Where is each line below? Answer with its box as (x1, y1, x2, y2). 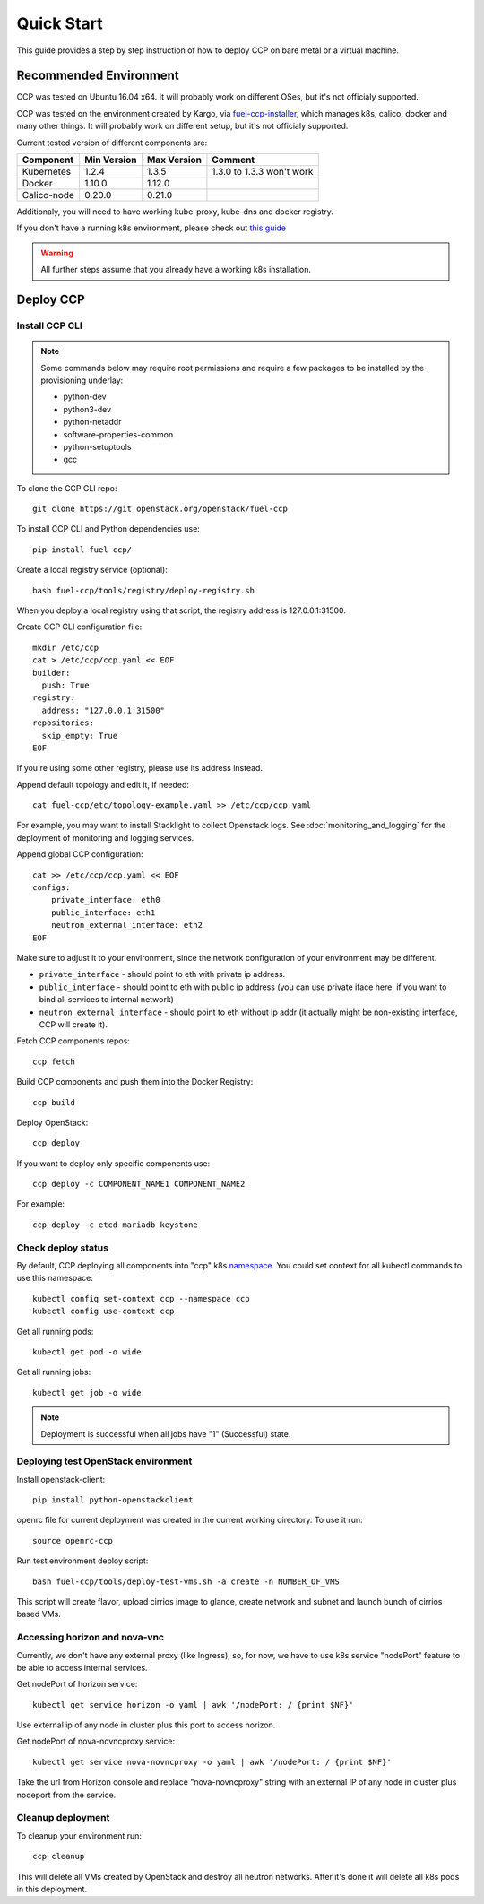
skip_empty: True (41, 731, 118, 740)
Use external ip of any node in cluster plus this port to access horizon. (16, 1719, 276, 1730)
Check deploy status (16, 1242, 109, 1254)
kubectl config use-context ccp (32, 1306, 175, 1317)
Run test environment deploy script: (16, 1555, 149, 1566)
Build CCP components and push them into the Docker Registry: (16, 1077, 254, 1087)
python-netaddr (63, 417, 122, 428)
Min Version (83, 153, 137, 166)
